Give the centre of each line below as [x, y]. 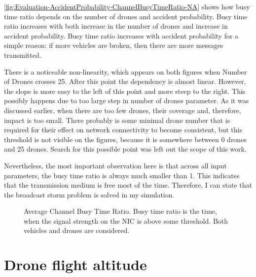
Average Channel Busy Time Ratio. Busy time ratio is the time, [120, 211]
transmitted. [23, 55]
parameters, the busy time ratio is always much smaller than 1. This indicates [122, 175]
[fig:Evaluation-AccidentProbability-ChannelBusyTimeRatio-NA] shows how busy [127, 6]
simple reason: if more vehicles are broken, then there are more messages [114, 45]
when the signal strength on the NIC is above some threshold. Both [126, 220]
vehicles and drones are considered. [77, 230]
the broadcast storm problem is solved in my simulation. [89, 194]
